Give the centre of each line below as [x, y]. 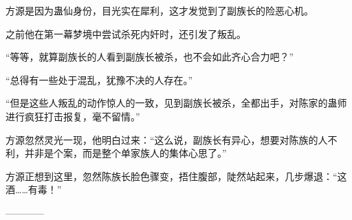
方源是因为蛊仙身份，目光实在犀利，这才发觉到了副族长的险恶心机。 [159, 10]
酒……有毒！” [34, 189]
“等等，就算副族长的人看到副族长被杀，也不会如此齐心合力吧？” [150, 57]
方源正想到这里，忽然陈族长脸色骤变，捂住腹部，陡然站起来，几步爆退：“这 [176, 176]
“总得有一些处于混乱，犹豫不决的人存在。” [99, 79]
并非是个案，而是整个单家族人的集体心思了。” [125, 153]
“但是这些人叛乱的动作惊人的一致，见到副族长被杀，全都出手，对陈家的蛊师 [176, 103]
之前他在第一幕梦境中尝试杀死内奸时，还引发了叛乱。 [126, 33]
